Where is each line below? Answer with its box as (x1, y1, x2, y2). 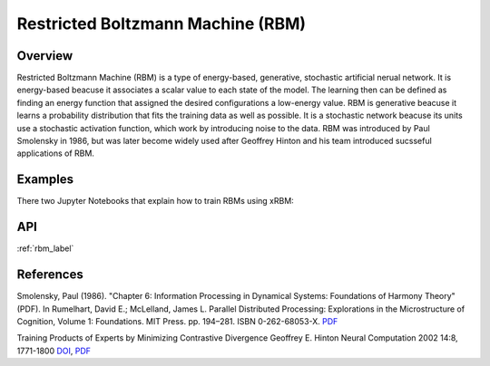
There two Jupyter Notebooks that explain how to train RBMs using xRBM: (16, 196, 294, 207)
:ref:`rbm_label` (16, 243, 74, 254)
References (16, 267, 83, 283)
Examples (16, 172, 74, 188)
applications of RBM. (16, 148, 95, 159)
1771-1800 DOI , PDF (16, 345, 91, 356)
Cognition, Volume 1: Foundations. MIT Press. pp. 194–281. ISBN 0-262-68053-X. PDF (16, 315, 338, 326)
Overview (16, 48, 73, 63)
